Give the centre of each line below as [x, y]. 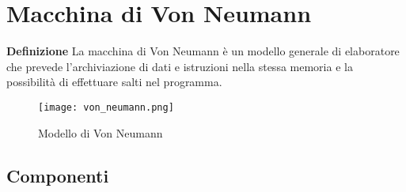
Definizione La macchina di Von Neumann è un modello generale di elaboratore [203, 51]
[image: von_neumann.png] [106, 107]
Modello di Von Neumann [101, 132]
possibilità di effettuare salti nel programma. [114, 82]
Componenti [58, 175]
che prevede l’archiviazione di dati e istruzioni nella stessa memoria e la [180, 66]
